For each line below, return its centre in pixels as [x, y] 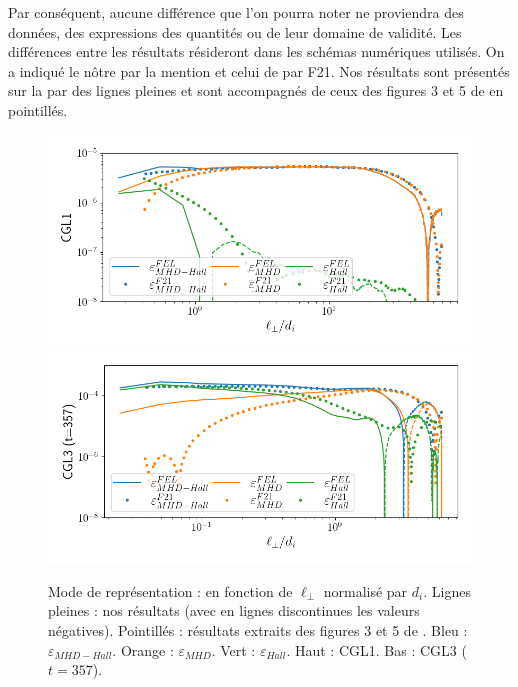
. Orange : [143, 649]
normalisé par [365, 590]
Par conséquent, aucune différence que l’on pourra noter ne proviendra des [236, 12]
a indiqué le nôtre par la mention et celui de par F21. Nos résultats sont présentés [259, 70]
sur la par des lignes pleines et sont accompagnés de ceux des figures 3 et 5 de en [256, 90]
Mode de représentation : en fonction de [170, 590]
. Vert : [233, 649]
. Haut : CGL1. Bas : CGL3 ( [376, 649]
